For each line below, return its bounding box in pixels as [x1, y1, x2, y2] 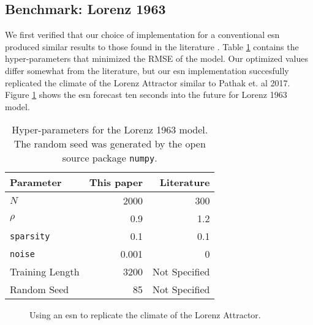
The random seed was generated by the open [13, 136, 206, 151]
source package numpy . [62, 151, 157, 165]
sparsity [10, 231, 50, 241]
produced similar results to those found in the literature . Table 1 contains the [5, 40, 299, 53]
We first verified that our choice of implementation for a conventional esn [5, 28, 280, 41]
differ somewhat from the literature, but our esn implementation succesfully [5, 64, 289, 77]
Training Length [10, 264, 80, 279]
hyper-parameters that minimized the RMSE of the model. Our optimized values [5, 52, 308, 65]
